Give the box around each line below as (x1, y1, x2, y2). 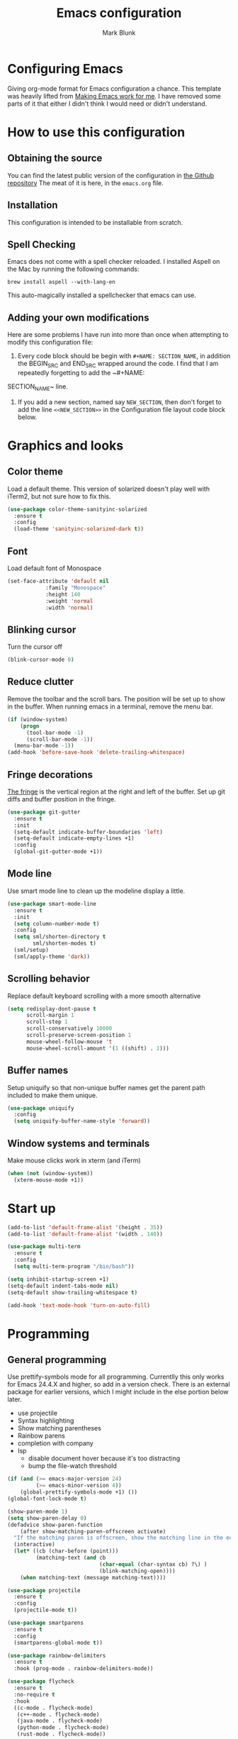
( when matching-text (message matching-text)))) (20, 1574, 166, 1581)
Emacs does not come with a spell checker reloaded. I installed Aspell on (7, 257, 220, 266)
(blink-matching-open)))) (98, 1567, 176, 1574)
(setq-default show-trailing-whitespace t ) (7, 1289, 138, 1296)
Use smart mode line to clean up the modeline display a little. (7, 887, 186, 895)
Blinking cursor (7, 623, 76, 635)
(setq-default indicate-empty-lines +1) (13, 835, 135, 842)
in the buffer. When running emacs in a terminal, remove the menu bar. (7, 702, 214, 711)
